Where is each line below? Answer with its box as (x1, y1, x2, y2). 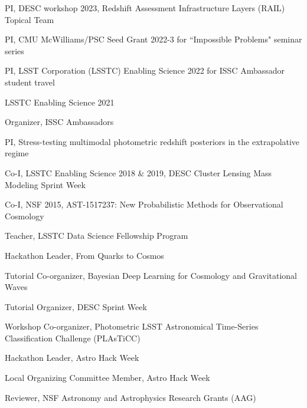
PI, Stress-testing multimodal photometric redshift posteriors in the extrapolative (5, 135, 300, 147)
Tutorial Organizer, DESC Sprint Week (5, 300, 147, 312)
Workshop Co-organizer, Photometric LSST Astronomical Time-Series (5, 320, 259, 333)
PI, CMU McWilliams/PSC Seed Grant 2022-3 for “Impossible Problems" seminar (5, 33, 302, 45)
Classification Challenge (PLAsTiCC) (5, 331, 141, 344)
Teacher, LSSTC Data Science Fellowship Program (5, 229, 188, 242)
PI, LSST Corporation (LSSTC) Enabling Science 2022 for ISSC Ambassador (5, 64, 285, 77)
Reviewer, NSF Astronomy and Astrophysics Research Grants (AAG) (5, 391, 256, 403)
